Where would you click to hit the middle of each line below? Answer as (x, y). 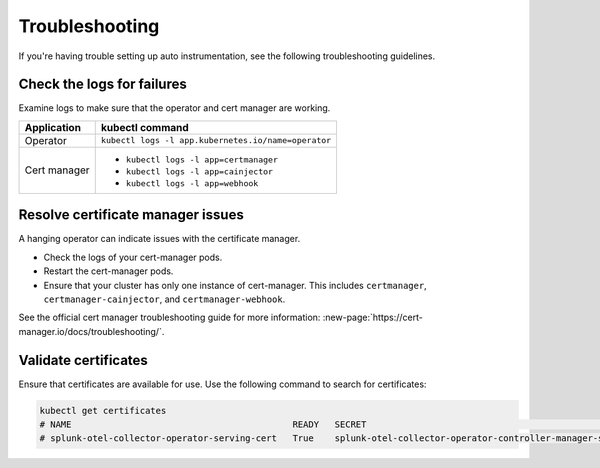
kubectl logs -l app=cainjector (199, 171)
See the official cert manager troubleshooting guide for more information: (169, 317)
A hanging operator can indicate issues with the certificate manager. (159, 239)
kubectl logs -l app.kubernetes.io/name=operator (216, 140)
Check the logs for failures (102, 84)
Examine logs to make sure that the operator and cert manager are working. (174, 108)
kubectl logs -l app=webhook (192, 183)
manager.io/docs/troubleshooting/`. (91, 331)
